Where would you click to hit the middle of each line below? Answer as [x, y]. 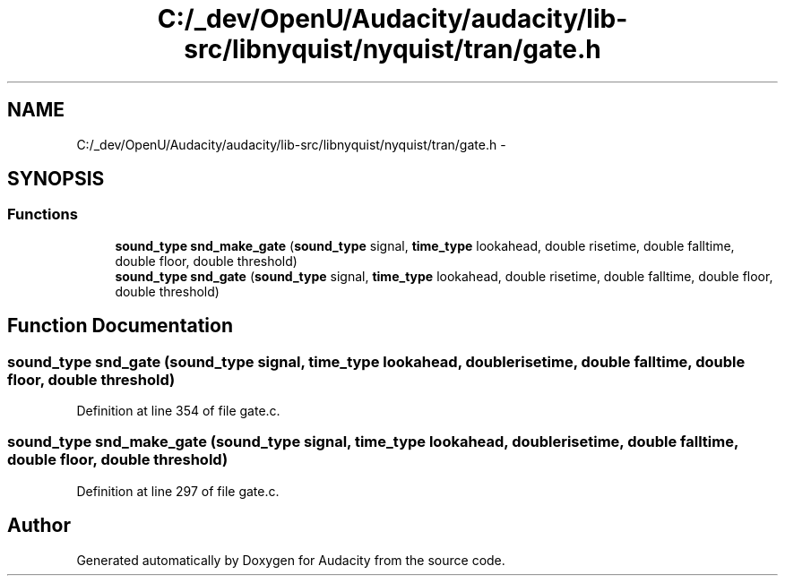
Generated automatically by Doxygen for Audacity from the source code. [291, 560]
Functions [43, 214]
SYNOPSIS [56, 179]
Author [39, 526]
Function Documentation [120, 326]
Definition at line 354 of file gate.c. [178, 411]
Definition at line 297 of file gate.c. [178, 491]
